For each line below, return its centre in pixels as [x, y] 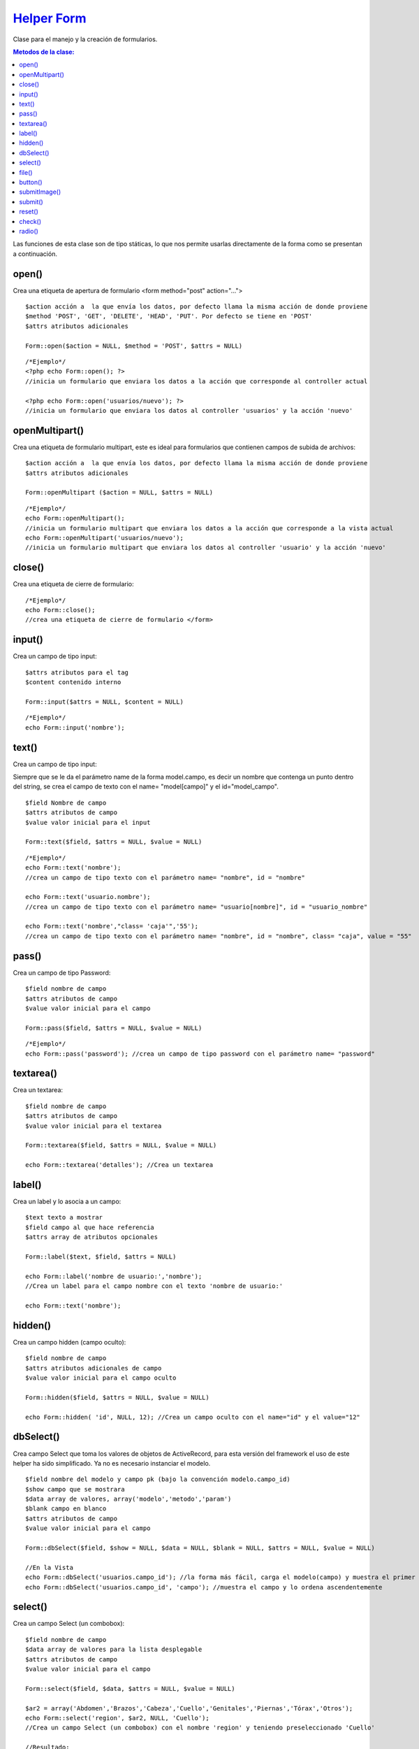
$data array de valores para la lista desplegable [114, 1650]
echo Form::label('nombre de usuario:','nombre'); [114, 1276]
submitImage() [40, 192]
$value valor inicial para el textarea [94, 1126]
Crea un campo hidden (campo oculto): [69, 1342]
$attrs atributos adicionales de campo [94, 1368]
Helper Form [50, 18]
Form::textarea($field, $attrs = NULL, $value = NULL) [121, 1145]
